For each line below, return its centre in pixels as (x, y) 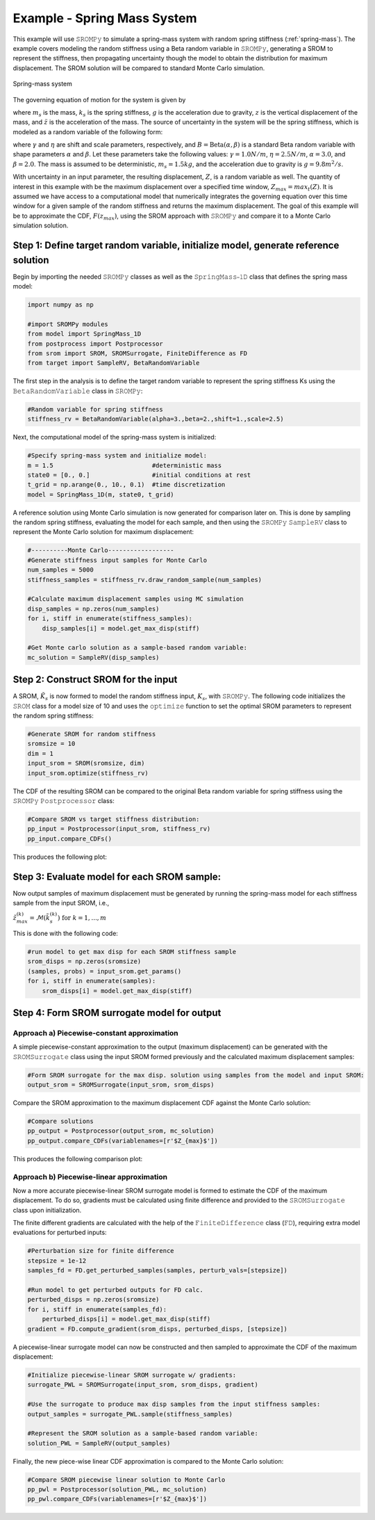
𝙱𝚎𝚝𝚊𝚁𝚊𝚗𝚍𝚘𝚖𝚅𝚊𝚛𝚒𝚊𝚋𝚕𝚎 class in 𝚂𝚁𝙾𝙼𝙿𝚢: (78, 391)
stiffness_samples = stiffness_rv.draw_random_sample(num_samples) (145, 580)
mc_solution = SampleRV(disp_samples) (93, 657)
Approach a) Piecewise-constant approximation (95, 1033)
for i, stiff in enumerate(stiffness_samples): (110, 618)
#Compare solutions (60, 1121)
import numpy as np (60, 305)
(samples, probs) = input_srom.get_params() (105, 971)
